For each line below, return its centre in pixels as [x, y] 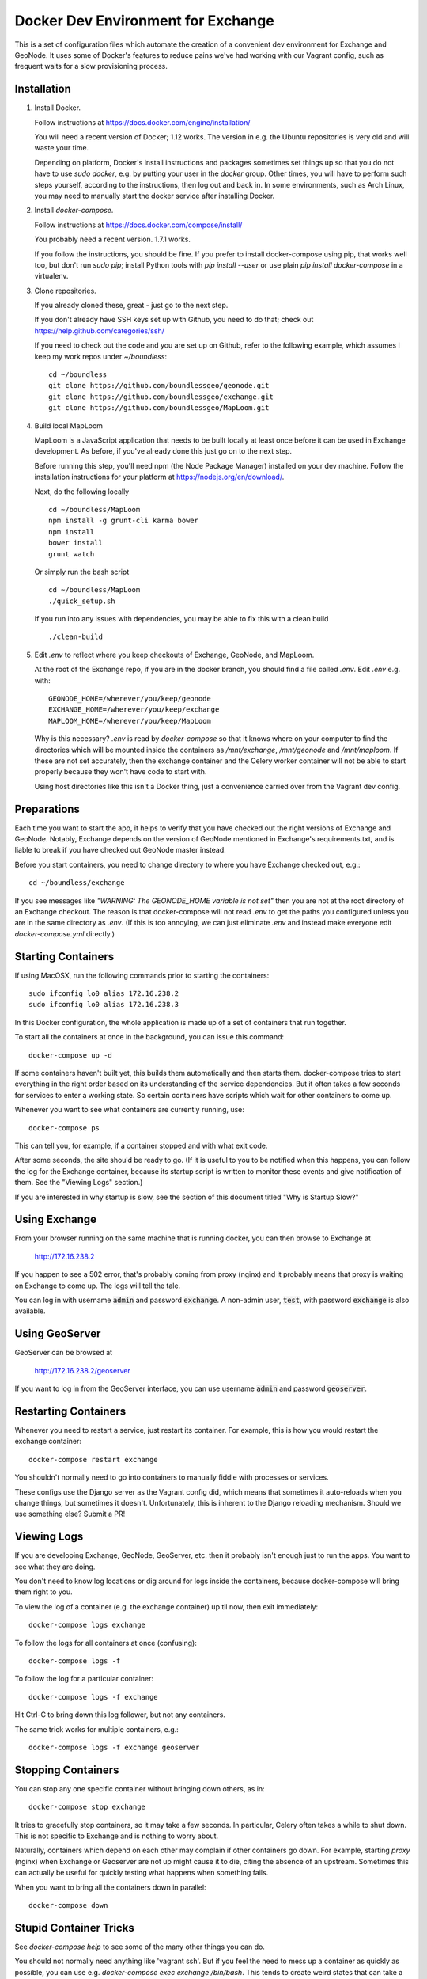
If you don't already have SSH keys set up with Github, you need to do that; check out [174, 320]
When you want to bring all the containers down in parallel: [110, 1887]
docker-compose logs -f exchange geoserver [114, 1747]
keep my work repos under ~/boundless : [101, 356]
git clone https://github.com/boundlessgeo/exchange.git [161, 397]
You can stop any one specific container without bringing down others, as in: [140, 1788]
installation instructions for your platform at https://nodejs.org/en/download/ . [159, 477]
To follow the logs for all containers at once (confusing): [106, 1643]
